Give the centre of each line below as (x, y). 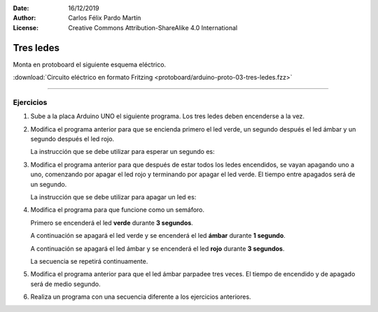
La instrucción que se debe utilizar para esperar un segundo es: (122, 152)
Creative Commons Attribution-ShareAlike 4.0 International (153, 27)
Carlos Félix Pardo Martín (105, 18)
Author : (24, 18)
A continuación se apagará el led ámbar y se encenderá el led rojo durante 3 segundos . (157, 248)
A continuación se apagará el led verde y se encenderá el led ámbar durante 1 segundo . (158, 236)
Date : (21, 8)
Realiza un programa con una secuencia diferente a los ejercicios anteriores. (141, 297)
